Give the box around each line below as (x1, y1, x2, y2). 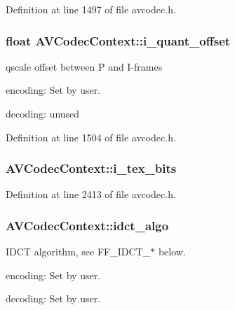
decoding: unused (6, 106, 80, 120)
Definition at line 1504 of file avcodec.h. (6, 129, 176, 144)
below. (158, 244, 186, 259)
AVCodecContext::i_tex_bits (6, 160, 177, 177)
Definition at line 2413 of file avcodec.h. (6, 187, 176, 202)
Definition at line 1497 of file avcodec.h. (6, 2, 176, 16)
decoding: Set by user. (6, 291, 101, 306)
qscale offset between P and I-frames (6, 59, 163, 73)
